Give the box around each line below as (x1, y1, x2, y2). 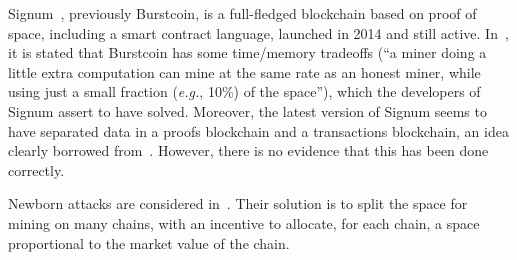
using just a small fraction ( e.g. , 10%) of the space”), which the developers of (8, 81, 481, 102)
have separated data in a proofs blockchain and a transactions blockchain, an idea (8, 120, 509, 141)
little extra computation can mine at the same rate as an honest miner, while (8, 61, 481, 82)
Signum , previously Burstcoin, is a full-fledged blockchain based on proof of (8, 3, 477, 23)
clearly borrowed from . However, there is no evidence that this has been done (8, 140, 489, 161)
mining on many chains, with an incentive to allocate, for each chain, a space (8, 212, 480, 233)
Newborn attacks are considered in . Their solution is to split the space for (8, 193, 468, 214)
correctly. (8, 159, 65, 180)
